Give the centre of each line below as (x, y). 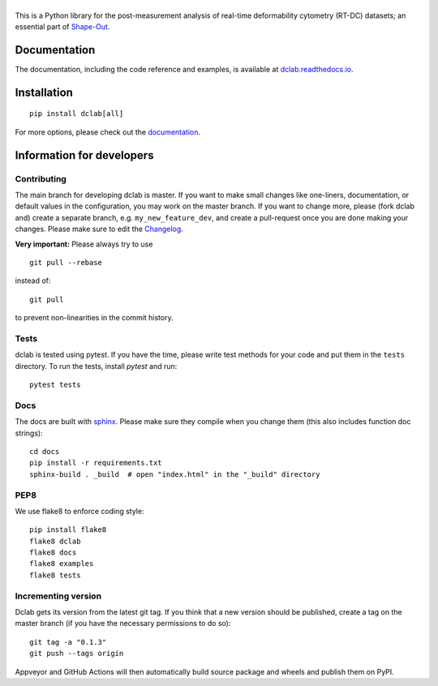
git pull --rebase (66, 262)
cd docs (45, 451)
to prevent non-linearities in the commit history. (94, 318)
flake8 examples (62, 564)
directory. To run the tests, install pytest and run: (96, 366)
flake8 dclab (55, 541)
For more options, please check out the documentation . (108, 132)
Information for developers (84, 155)
